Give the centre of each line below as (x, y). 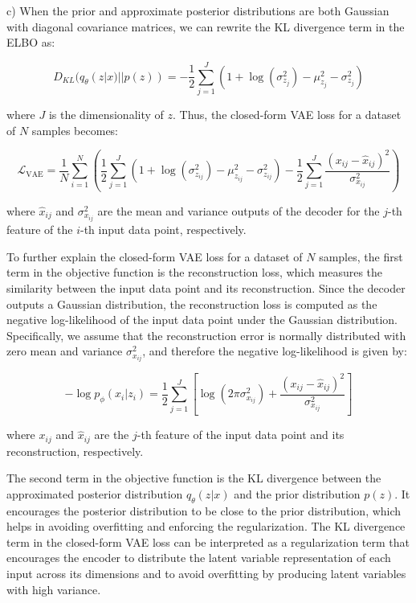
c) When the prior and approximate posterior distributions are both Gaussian (198, 10)
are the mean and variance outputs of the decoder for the (239, 211)
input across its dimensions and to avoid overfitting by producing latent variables (206, 574)
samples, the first (361, 256)
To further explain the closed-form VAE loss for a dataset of (155, 256)
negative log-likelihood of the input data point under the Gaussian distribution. (202, 320)
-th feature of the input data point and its (241, 435)
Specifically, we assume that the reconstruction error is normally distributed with (206, 335)
